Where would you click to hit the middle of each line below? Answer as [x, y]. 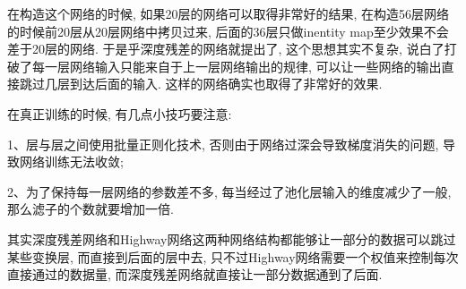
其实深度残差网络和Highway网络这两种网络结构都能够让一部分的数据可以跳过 [232, 238]
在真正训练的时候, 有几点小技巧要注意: [120, 113]
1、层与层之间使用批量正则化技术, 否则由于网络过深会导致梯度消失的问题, [223, 144]
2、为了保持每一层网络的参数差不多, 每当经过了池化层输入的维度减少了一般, [229, 191]
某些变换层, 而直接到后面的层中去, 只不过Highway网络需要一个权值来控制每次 [233, 256]
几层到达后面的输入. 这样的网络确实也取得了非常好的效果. [213, 84]
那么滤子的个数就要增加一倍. [91, 209]
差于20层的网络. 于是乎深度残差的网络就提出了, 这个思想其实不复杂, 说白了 [226, 49]
